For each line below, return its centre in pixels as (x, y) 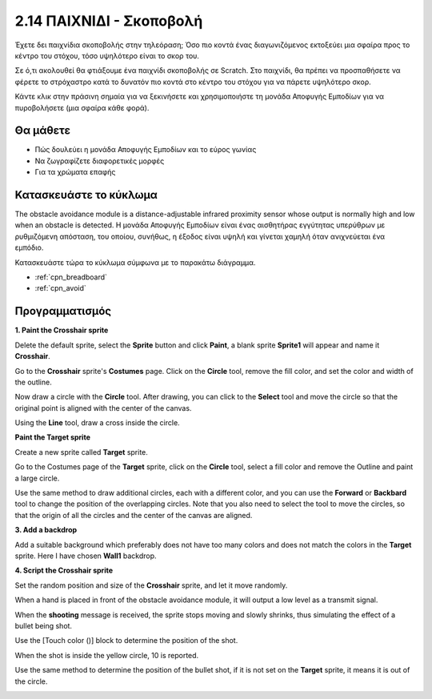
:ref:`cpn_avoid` (61, 288)
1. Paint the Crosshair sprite (62, 330)
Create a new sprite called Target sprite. (81, 452)
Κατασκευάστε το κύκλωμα (86, 195)
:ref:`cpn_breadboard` (71, 277)
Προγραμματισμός (63, 311)
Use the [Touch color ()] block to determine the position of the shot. (126, 641)
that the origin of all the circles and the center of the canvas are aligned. (134, 515)
